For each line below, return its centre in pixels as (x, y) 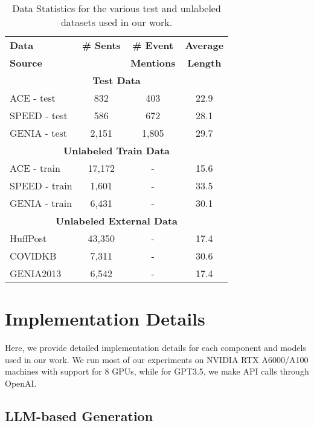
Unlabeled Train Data (117, 150)
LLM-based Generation (79, 415)
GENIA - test (39, 133)
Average (204, 45)
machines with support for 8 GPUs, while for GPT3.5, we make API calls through (157, 371)
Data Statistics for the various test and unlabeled (117, 8)
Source (26, 63)
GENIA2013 (36, 273)
